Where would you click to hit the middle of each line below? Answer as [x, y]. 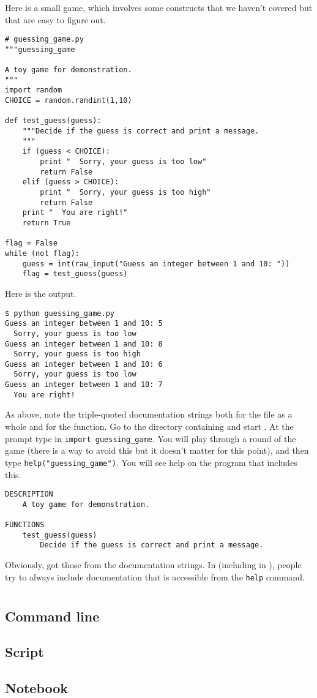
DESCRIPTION [29, 494]
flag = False [31, 243]
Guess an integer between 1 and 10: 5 [84, 324]
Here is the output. [41, 293]
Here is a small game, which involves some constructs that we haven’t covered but [159, 7]
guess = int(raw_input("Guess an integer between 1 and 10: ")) [156, 264]
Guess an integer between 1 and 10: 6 [84, 364]
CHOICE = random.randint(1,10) [69, 101]
